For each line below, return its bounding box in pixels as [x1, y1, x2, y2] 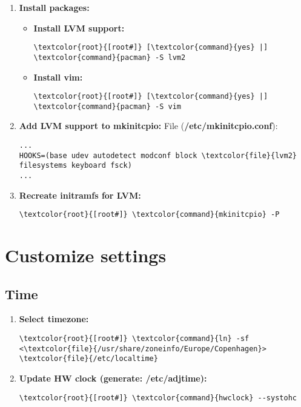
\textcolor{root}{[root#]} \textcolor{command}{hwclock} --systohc [19, 393, 297, 402]
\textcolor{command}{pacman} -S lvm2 [33, 53, 186, 62]
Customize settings [5, 243, 167, 268]
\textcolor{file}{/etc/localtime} [19, 354, 158, 363]
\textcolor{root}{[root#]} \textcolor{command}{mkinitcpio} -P [19, 210, 280, 219]
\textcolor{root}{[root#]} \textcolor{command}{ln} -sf [19, 334, 250, 343]
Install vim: [33, 70, 83, 83]
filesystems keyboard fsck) [19, 161, 132, 170]
